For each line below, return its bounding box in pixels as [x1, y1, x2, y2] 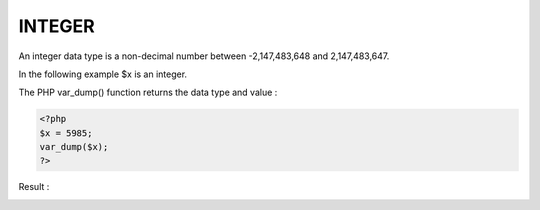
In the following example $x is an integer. [18, 68, 188, 80]
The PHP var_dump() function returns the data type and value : [18, 86, 278, 99]
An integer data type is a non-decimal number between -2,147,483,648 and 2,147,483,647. [18, 50, 390, 62]
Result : [18, 181, 50, 193]
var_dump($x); [39, 141, 109, 153]
